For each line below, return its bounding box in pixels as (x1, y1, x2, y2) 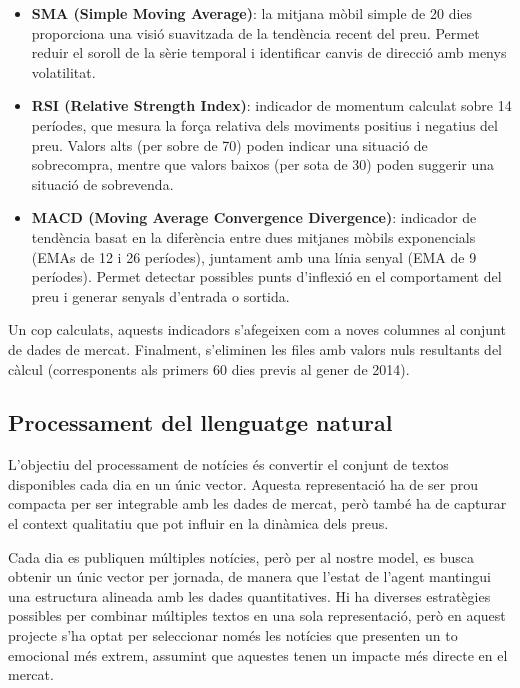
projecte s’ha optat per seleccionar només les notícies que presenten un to (8, 625, 458, 646)
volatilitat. (31, 61, 96, 82)
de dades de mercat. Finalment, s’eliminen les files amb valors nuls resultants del (8, 338, 502, 359)
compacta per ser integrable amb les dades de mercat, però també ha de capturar (8, 493, 507, 514)
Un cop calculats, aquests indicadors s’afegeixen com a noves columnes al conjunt (8, 319, 506, 340)
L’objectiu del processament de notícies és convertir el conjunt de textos (8, 454, 449, 475)
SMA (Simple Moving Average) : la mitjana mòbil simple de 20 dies (31, 3, 473, 23)
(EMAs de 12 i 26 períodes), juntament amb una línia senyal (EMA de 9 (31, 246, 477, 267)
